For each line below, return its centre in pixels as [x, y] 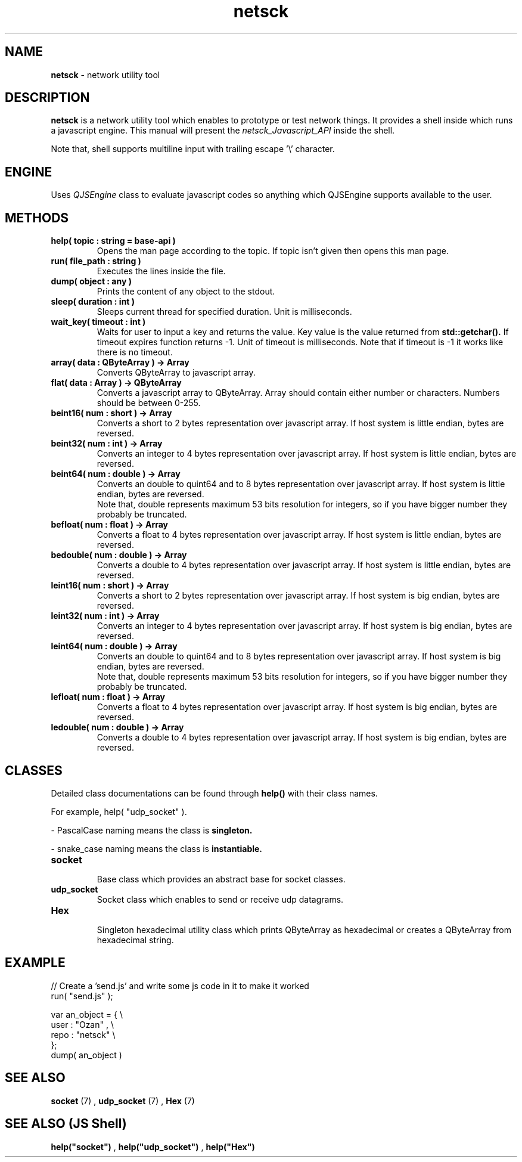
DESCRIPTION [47, 98]
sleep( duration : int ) [93, 302]
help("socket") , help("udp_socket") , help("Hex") [153, 1146]
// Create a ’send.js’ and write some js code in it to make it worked [180, 986]
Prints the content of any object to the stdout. [186, 292]
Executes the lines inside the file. [161, 271]
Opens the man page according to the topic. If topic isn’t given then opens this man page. [273, 251]
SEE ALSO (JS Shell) [66, 1124]
